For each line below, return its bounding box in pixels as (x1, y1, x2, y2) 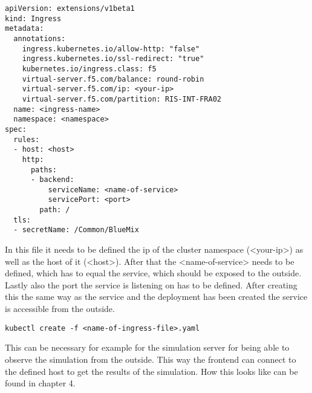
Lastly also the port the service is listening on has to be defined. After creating (5, 278, 297, 291)
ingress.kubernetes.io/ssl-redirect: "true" (22, 54, 204, 63)
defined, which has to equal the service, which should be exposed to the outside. (5, 267, 302, 279)
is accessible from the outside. (5, 302, 115, 315)
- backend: (30, 175, 74, 184)
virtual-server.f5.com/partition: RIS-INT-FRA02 (22, 94, 221, 103)
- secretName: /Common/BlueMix (13, 226, 139, 235)
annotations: (13, 34, 66, 43)
